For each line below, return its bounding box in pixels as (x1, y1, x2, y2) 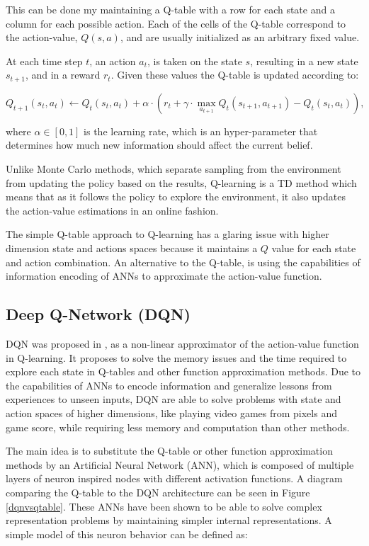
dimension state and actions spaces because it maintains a (6, 240, 258, 255)
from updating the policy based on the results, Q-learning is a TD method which (6, 175, 357, 190)
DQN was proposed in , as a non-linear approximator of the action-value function (6, 336, 359, 351)
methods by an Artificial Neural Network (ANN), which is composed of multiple (6, 457, 354, 472)
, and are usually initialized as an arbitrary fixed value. (120, 30, 360, 45)
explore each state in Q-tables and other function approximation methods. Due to (6, 364, 361, 379)
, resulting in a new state (250, 53, 358, 68)
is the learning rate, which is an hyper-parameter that (84, 123, 318, 138)
